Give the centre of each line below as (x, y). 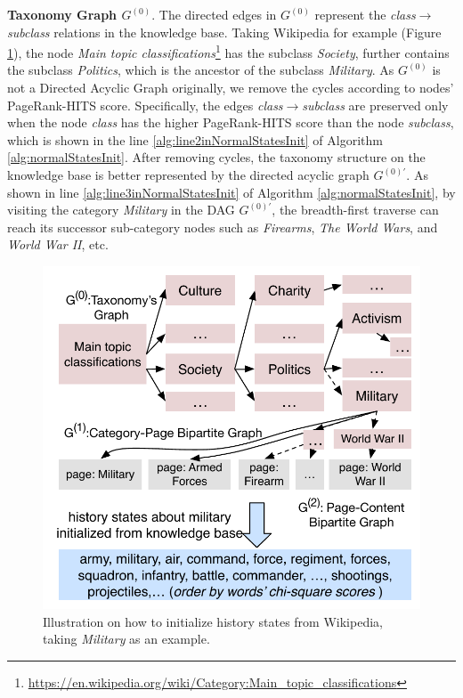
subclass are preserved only (375, 105)
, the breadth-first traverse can (355, 210)
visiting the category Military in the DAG (121, 210)
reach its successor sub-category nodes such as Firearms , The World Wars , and (223, 227)
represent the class (365, 14)
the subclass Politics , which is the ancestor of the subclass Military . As (201, 70)
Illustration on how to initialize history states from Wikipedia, (213, 621)
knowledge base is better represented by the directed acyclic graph (188, 174)
